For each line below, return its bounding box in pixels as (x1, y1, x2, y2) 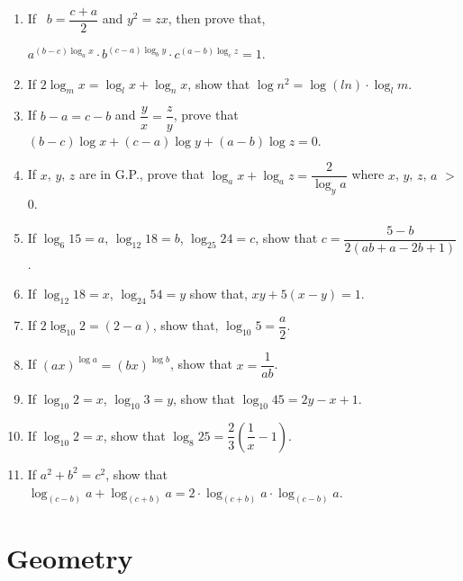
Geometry (6, 539, 133, 576)
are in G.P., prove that (78, 165, 204, 183)
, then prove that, (168, 9, 266, 28)
